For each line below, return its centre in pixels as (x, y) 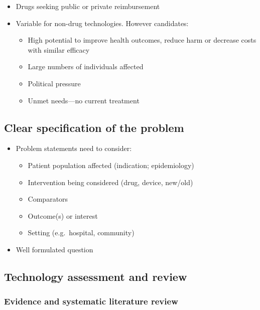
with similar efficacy (59, 49)
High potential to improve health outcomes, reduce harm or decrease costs (142, 40)
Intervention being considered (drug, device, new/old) (110, 182)
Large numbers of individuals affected (86, 66)
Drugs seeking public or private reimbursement (88, 6)
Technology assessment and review (96, 276)
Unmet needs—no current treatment (84, 100)
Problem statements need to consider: (74, 148)
